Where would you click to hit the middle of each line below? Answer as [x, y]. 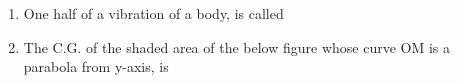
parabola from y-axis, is [96, 66]
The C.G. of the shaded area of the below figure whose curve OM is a [237, 46]
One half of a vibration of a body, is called [153, 13]
